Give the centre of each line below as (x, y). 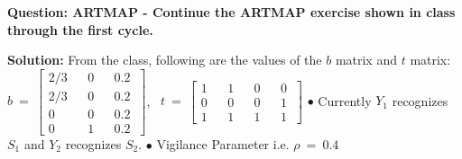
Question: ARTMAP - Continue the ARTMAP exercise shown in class (231, 12)
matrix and (366, 60)
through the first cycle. (80, 29)
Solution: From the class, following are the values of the (165, 60)
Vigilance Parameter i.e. (223, 143)
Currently (345, 100)
